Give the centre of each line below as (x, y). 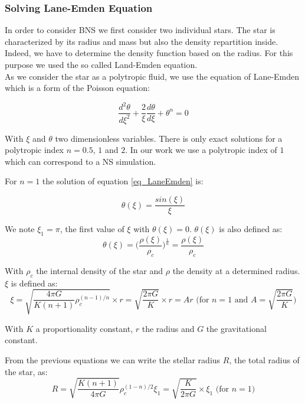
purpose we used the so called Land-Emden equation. (101, 64)
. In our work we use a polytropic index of (201, 150)
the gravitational (236, 328)
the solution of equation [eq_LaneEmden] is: (123, 181)
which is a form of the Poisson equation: (77, 88)
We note (20, 229)
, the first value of (92, 229)
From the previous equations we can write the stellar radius (113, 359)
